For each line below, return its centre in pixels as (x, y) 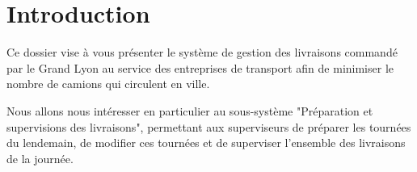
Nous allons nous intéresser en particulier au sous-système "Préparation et (190, 110)
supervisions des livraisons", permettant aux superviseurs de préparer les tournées (209, 126)
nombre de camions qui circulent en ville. (108, 84)
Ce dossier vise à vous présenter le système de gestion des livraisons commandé (202, 52)
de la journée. (40, 158)
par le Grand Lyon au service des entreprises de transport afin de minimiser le (200, 67)
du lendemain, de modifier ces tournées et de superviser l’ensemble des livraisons (206, 143)
